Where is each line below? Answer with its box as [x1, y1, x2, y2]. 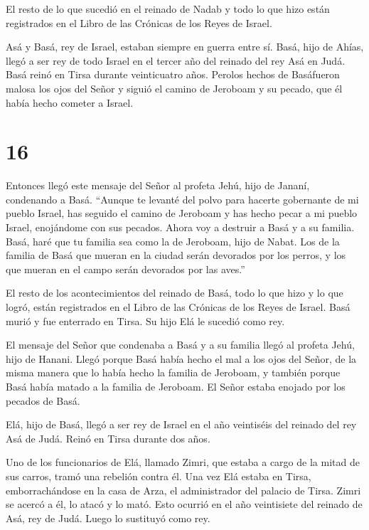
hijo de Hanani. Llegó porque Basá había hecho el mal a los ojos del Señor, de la [6, 351, 357, 366]
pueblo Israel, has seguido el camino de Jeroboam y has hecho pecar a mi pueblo [6, 206, 358, 221]
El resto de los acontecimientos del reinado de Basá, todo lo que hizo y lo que [6, 285, 343, 300]
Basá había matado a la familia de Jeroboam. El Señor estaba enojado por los [6, 379, 346, 393]
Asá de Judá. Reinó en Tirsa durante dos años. [6, 430, 210, 445]
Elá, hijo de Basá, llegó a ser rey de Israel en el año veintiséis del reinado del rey [6, 417, 357, 432]
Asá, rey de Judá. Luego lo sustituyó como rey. [6, 510, 210, 525]
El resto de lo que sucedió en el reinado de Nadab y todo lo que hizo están [6, 1, 330, 16]
